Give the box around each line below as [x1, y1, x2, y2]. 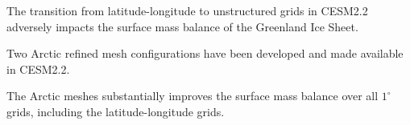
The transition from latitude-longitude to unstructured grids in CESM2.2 [6, 2, 368, 18]
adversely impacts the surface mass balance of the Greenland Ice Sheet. [6, 18, 358, 34]
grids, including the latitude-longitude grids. [6, 103, 225, 119]
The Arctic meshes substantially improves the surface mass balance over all [6, 87, 379, 104]
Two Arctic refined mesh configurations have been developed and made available [6, 45, 404, 62]
